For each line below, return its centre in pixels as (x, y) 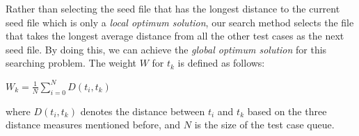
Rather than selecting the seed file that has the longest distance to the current (173, 8)
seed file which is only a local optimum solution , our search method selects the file (180, 22)
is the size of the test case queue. (264, 125)
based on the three (287, 111)
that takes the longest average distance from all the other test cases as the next (175, 36)
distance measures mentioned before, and (93, 125)
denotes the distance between (143, 111)
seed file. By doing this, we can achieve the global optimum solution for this (166, 49)
